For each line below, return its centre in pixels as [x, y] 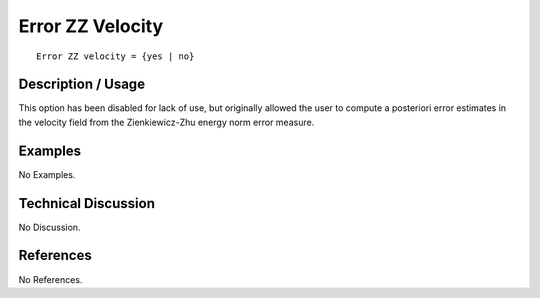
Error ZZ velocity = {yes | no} [115, 56]
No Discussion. [49, 227]
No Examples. [47, 174]
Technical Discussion [86, 203]
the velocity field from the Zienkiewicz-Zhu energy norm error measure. [166, 122]
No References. [50, 279]
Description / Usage [81, 84]
